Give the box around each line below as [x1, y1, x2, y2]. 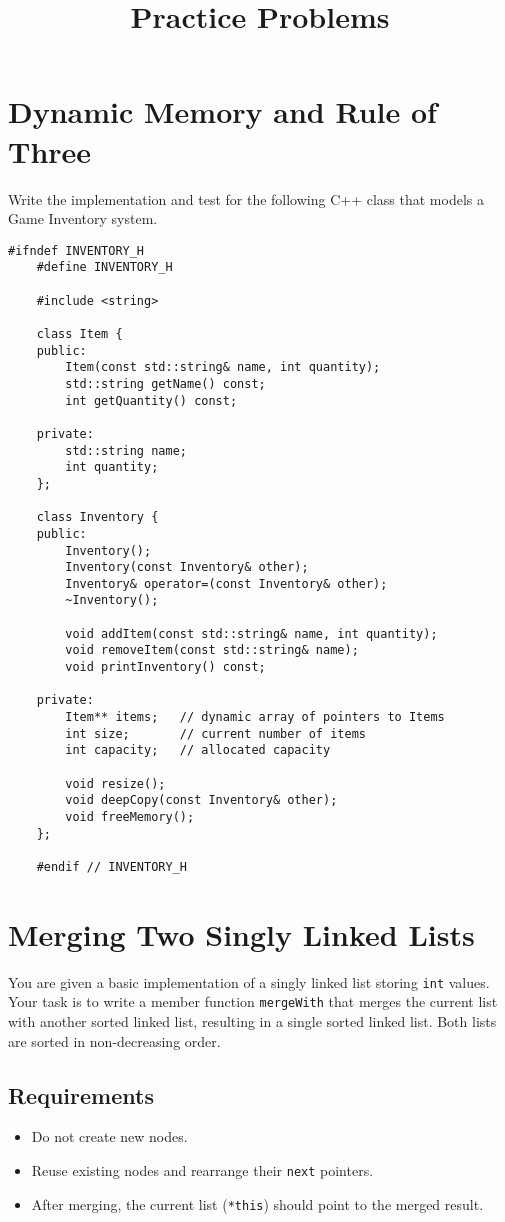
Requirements [8, 1079, 154, 1110]
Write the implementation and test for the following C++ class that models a [8, 188, 484, 209]
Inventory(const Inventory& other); [65, 560, 309, 575]
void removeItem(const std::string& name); [65, 643, 359, 658]
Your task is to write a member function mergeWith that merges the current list [8, 991, 498, 1012]
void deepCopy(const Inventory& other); [65, 793, 338, 808]
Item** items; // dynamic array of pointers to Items [65, 710, 445, 725]
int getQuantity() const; [65, 393, 238, 408]
